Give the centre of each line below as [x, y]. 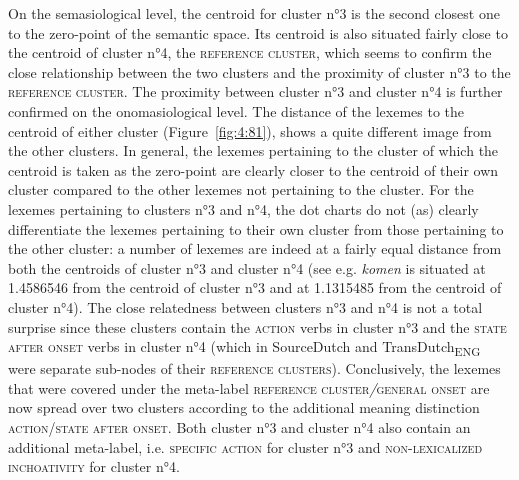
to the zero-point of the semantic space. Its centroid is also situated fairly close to [258, 32]
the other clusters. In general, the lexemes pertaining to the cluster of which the [253, 150]
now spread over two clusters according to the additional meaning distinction [244, 407]
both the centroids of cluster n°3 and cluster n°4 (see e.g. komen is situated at [247, 267]
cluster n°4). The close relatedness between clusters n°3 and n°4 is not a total [245, 306]
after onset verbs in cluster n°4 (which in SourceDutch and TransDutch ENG [244, 347]
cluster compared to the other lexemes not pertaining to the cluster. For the [241, 189]
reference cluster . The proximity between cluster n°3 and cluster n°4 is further [255, 91]
